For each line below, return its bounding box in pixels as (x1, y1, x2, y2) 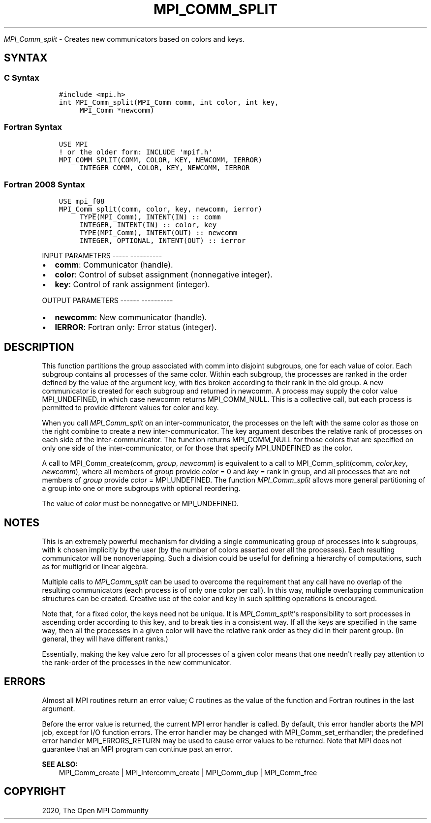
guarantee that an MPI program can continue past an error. (42, 745, 233, 753)
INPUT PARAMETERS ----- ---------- (42, 251, 162, 260)
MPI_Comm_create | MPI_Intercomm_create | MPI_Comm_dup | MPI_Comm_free (59, 768, 317, 777)
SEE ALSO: (42, 760, 78, 768)
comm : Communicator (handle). (55, 260, 173, 270)
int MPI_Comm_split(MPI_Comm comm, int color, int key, (59, 98, 279, 106)
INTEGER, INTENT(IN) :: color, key (79, 221, 217, 229)
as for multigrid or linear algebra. (42, 562, 148, 571)
